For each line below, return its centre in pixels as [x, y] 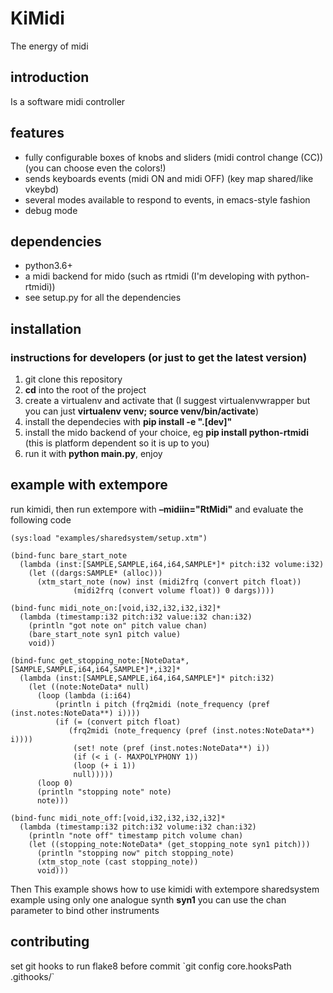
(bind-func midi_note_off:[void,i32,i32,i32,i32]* [118, 818]
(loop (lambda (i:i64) [84, 695]
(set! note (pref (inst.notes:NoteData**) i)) [172, 748]
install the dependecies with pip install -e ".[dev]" [128, 422]
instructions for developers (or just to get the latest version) [159, 357]
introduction [50, 77]
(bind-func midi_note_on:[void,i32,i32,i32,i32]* [116, 608]
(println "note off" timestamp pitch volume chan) [136, 835]
